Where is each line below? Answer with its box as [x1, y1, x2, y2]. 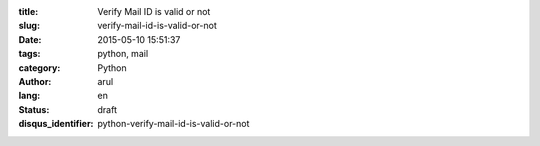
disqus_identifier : [18, 118, 94, 130]
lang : [18, 90, 41, 102]
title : [18, 6, 39, 17]
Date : [18, 33, 42, 45]
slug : [18, 20, 40, 32]
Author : [18, 75, 52, 87]
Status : [18, 103, 50, 115]
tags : [18, 48, 41, 60]
